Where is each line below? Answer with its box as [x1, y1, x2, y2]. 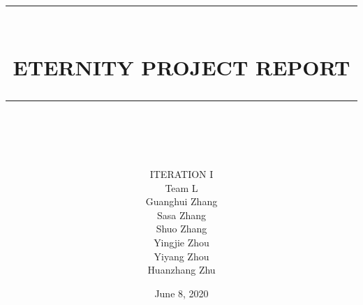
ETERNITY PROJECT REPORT [13, 52, 350, 81]
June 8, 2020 [154, 285, 209, 300]
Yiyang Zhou [154, 248, 209, 263]
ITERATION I [149, 166, 214, 181]
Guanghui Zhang [145, 194, 218, 209]
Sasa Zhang [156, 207, 207, 222]
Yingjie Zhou [154, 235, 209, 249]
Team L [165, 180, 198, 195]
